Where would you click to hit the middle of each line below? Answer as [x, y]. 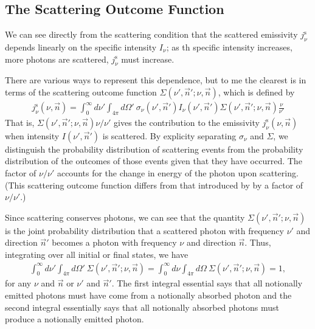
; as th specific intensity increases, [229, 47]
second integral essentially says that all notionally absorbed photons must [142, 307]
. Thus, [258, 242]
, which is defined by [256, 92]
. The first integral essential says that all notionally [207, 283]
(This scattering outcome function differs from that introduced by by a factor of [154, 185]
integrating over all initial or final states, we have [97, 254]
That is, [20, 122]
